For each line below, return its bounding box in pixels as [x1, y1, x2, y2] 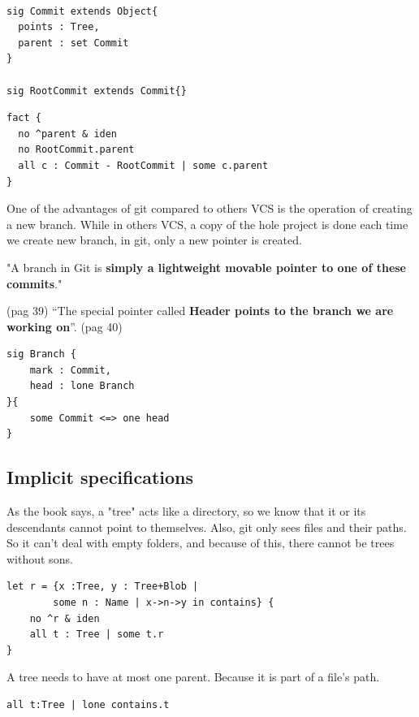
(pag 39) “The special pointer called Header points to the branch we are [6, 302, 394, 319]
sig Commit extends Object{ [6, 5, 158, 17]
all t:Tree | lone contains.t [6, 698, 170, 711]
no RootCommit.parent [18, 144, 135, 156]
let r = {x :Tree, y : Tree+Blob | [6, 581, 199, 593]
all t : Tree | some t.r [29, 628, 164, 641]
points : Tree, [18, 21, 100, 33]
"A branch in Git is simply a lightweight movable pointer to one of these [6, 258, 406, 275]
